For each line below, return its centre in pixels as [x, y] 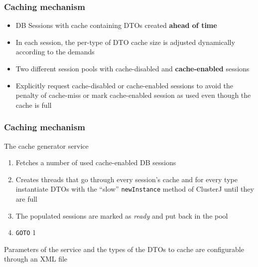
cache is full [34, 105]
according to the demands [55, 52]
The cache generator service [46, 145]
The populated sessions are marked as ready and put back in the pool [122, 215]
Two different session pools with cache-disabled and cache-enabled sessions [132, 68]
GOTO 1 [26, 232]
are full [27, 199]
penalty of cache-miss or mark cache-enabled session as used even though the [133, 95]
